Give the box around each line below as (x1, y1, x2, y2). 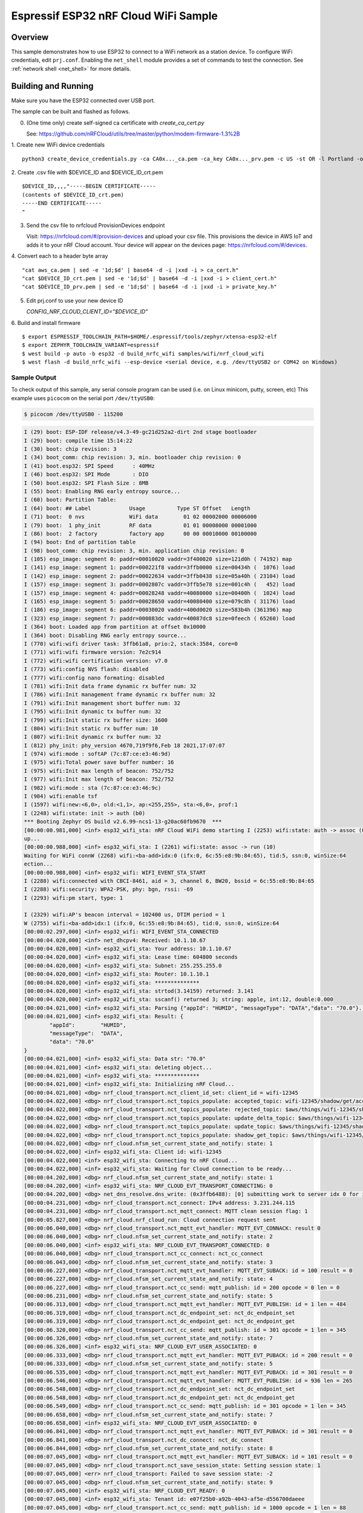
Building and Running (11, 80, 94, 91)
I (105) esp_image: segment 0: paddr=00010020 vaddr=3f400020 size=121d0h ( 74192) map (24, 556, 292, 563)
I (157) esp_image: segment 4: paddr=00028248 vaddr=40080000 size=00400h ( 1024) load (24, 589, 296, 596)
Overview (11, 32, 49, 42)
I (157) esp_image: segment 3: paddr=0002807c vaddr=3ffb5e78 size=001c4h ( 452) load (24, 581, 296, 588)
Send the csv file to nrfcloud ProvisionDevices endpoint (26, 222, 165, 229)
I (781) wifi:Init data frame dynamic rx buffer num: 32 (24, 683, 197, 689)
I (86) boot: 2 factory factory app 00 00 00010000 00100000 (24, 530, 257, 537)
